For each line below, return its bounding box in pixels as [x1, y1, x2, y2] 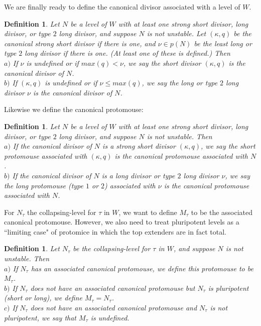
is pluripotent [208, 282, 249, 293]
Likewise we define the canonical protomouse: [4, 104, 144, 115]
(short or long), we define [4, 292, 83, 303]
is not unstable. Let [147, 28, 206, 39]
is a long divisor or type [101, 170, 175, 180]
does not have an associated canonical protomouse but [30, 282, 195, 293]
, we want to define [118, 206, 177, 217]
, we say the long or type [142, 77, 218, 88]
